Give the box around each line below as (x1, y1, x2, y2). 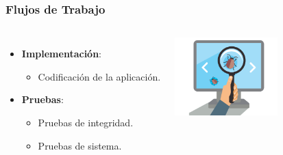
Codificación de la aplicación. (38, 69, 161, 83)
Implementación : (21, 46, 101, 61)
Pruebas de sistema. (38, 138, 122, 152)
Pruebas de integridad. (38, 115, 134, 129)
